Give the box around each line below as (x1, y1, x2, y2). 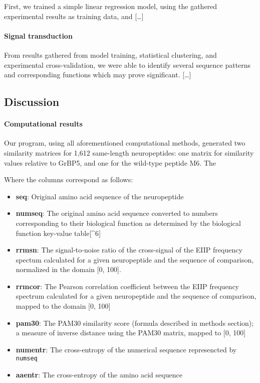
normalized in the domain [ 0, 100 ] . (16, 264, 121, 275)
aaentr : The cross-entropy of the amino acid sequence (16, 369, 182, 380)
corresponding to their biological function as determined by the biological (16, 217, 241, 228)
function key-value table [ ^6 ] (16, 227, 101, 238)
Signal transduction (4, 30, 73, 41)
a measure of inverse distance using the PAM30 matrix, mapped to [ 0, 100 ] (16, 327, 246, 338)
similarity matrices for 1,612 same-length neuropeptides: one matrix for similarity (4, 147, 254, 158)
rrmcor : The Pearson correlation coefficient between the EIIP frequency (16, 281, 239, 291)
